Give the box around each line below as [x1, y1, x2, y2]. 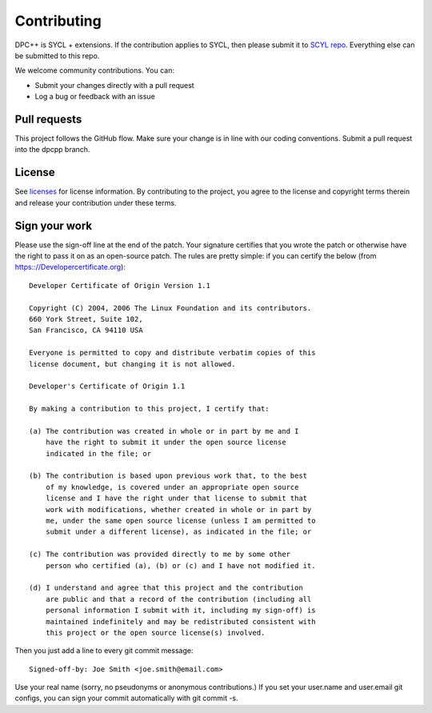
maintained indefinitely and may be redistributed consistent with [45, 617, 316, 626]
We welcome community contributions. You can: [14, 66, 175, 75]
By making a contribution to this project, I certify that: [29, 404, 270, 414]
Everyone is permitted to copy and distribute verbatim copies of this [29, 348, 316, 358]
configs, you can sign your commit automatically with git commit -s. [14, 693, 239, 703]
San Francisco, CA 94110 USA [29, 326, 143, 335]
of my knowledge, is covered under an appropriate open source [45, 483, 299, 491]
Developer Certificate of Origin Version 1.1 [29, 281, 211, 290]
